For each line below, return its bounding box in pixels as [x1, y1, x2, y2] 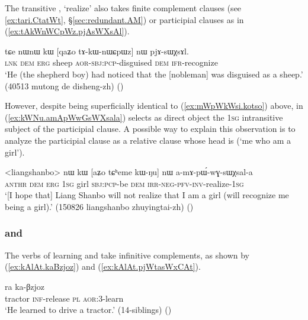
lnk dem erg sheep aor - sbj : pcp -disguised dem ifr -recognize [5, 56, 218, 69]
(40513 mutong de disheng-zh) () [5, 79, 124, 92]
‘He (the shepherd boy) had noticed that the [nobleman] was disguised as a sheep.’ [5, 67, 303, 80]
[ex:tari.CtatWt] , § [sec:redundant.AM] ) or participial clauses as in [5, 13, 244, 25]
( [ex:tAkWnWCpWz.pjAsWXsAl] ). [5, 25, 130, 37]
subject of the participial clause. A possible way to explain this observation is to [5, 122, 296, 135]
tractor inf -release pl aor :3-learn [5, 292, 124, 304]
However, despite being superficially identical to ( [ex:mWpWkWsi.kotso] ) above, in [5, 99, 303, 112]
